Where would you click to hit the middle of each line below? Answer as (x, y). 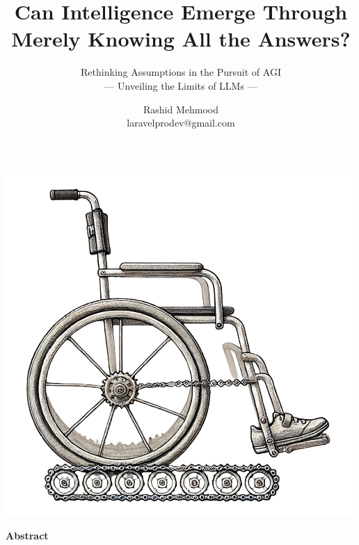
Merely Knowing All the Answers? (181, 39)
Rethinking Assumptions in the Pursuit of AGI (181, 72)
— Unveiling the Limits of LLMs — (181, 85)
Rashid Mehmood (181, 109)
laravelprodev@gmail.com (181, 123)
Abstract (27, 536)
